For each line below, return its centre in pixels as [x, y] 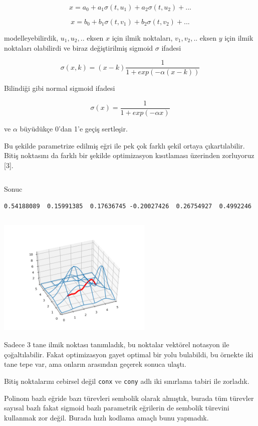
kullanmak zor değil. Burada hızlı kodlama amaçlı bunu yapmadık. [106, 417]
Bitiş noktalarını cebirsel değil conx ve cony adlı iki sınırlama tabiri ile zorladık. [127, 381]
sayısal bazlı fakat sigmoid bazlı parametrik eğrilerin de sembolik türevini [117, 408]
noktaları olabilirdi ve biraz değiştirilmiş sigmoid [79, 47]
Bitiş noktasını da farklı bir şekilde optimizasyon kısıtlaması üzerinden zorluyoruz [129, 155]
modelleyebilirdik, [31, 38]
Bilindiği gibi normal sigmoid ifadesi [60, 88]
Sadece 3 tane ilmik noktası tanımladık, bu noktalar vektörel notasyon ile [117, 344]
